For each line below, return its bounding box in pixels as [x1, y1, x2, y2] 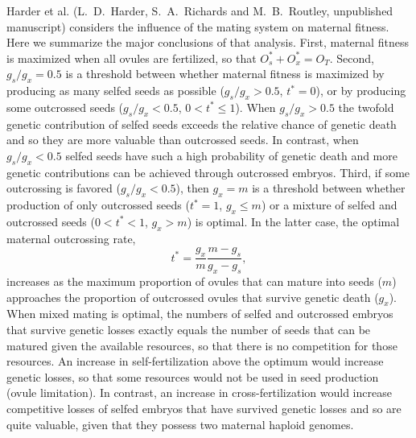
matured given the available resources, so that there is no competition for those [6, 337, 397, 353]
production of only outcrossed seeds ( [6, 196, 190, 213]
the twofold [338, 98, 394, 115]
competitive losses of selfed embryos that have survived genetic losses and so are [6, 399, 402, 416]
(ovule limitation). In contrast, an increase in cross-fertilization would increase [6, 384, 392, 401]
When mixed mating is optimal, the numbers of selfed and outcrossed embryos [6, 305, 393, 322]
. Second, [329, 49, 374, 66]
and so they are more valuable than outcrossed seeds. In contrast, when [6, 131, 359, 148]
